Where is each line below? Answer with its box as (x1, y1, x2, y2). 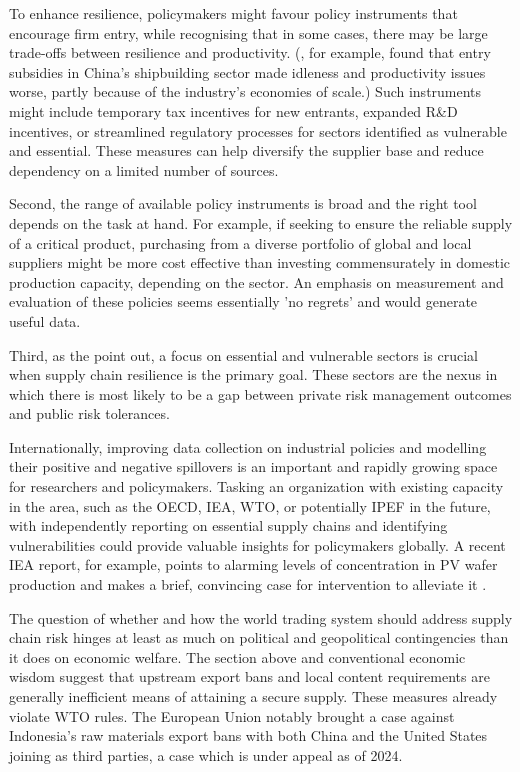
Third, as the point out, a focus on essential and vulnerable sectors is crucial (9, 344, 478, 365)
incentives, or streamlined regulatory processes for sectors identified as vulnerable (9, 120, 507, 141)
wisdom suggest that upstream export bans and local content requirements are (9, 666, 490, 687)
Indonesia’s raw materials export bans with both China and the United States (9, 725, 488, 746)
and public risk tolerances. (9, 403, 170, 424)
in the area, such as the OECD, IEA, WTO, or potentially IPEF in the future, (9, 495, 491, 516)
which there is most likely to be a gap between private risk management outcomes (9, 383, 512, 404)
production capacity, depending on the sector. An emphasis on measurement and (9, 271, 504, 292)
